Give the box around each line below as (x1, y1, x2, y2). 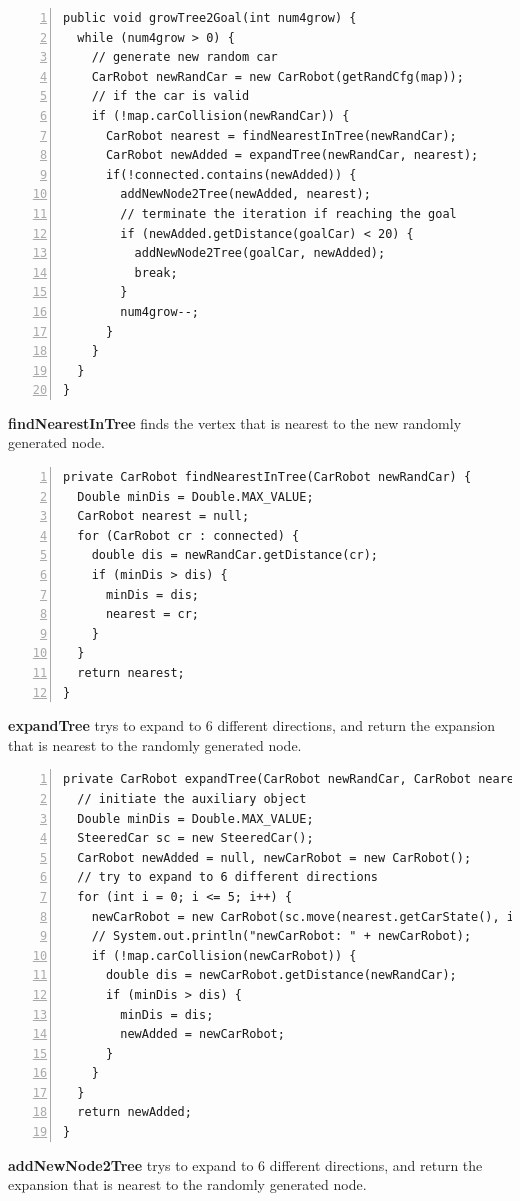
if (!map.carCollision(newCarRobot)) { (91, 948, 357, 963)
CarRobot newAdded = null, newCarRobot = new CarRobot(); (77, 850, 472, 865)
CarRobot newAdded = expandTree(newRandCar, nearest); (105, 148, 479, 163)
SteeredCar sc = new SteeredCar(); (77, 831, 314, 846)
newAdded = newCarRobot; (120, 1027, 285, 1042)
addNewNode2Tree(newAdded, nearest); (120, 187, 371, 202)
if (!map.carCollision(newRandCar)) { (91, 108, 350, 123)
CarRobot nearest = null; (77, 509, 250, 524)
